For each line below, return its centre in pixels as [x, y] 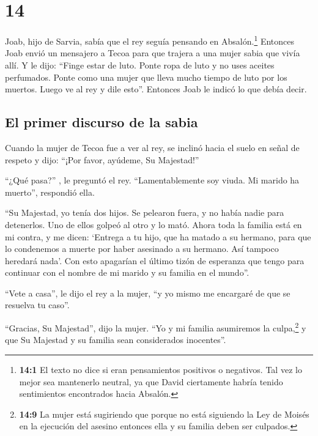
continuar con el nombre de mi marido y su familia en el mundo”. [127, 272]
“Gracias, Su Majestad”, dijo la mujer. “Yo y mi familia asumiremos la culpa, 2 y [156, 327]
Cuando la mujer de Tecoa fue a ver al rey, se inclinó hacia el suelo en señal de [152, 147]
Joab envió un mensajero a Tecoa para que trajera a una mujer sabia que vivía [153, 53]
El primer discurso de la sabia [102, 122]
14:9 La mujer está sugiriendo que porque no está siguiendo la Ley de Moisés [164, 414]
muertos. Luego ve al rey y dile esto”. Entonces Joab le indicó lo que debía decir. [156, 89]
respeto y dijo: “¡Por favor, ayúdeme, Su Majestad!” [102, 159]
